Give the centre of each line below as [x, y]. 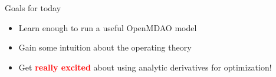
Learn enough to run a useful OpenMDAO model [108, 27]
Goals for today [33, 8]
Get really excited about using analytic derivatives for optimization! [145, 67]
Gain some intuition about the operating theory [105, 47]
